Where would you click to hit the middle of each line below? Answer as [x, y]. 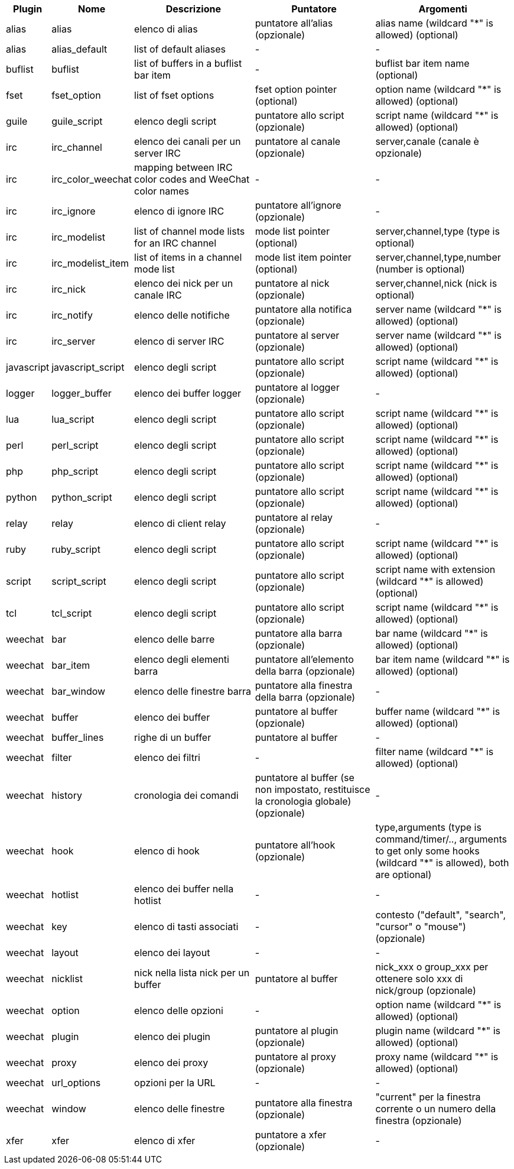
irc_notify [72, 315]
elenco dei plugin [173, 1037]
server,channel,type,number [438, 257]
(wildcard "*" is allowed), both [442, 863]
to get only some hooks [427, 851]
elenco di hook [167, 851]
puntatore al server [297, 335]
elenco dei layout [172, 953]
